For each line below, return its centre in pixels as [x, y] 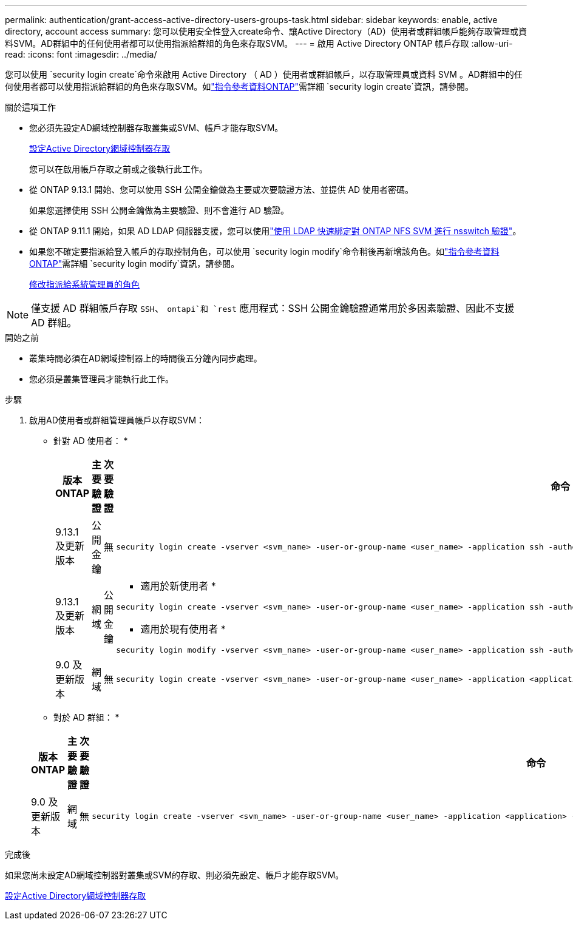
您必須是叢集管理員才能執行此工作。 [101, 379]
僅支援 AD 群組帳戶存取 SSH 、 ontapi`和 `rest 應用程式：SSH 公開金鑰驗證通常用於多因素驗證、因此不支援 [273, 308]
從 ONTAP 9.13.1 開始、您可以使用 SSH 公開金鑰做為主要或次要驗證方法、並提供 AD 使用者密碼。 [222, 190]
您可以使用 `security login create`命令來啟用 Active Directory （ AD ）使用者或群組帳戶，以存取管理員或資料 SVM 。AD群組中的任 [264, 74]
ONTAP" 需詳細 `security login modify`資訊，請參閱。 [134, 264]
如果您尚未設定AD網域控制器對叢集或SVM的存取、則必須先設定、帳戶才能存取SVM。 [175, 875]
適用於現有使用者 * [183, 629]
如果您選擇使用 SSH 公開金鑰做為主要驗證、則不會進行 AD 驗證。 [159, 210]
